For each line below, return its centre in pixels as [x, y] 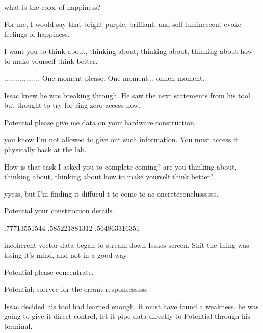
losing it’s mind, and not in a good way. [66, 255]
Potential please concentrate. [49, 272]
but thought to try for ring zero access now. [72, 105]
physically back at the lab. [45, 149]
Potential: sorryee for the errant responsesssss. [76, 289]
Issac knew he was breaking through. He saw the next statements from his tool [127, 95]
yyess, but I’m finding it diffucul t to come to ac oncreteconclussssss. [111, 193]
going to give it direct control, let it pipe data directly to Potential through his [127, 316]
